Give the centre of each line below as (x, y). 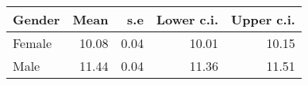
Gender (37, 19)
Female (33, 43)
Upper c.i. (263, 19)
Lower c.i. (187, 19)
